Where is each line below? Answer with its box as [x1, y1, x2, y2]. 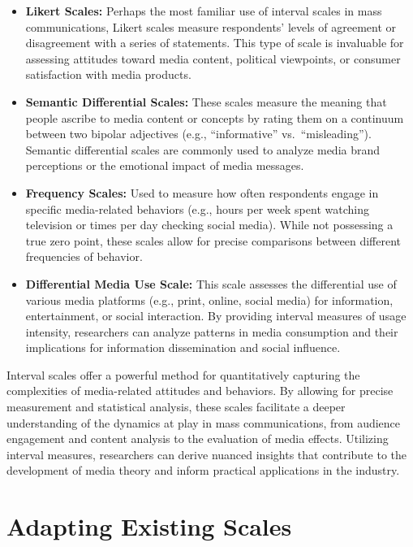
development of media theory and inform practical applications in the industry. [6, 462, 400, 479]
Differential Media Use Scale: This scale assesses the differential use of [25, 275, 397, 292]
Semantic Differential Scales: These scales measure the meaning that [25, 93, 387, 110]
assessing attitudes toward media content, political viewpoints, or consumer [25, 50, 401, 67]
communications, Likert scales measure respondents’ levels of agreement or [25, 18, 397, 35]
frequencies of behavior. [25, 248, 143, 265]
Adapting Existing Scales [6, 510, 292, 543]
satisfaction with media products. [25, 66, 191, 83]
